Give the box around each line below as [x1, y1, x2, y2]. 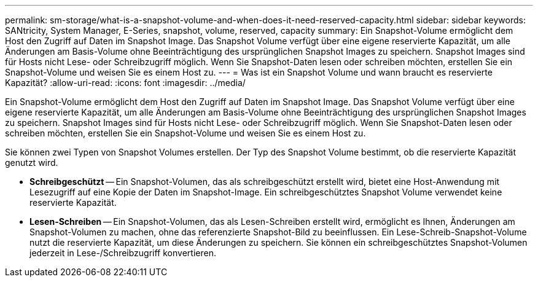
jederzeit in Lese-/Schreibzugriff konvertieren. [29, 248, 216, 258]
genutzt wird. [5, 157, 58, 168]
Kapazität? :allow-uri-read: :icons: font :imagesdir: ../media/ [5, 77, 246, 88]
